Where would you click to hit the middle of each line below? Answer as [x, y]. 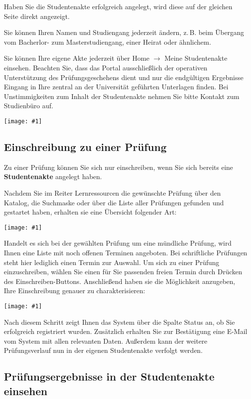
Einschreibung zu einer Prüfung [85, 146]
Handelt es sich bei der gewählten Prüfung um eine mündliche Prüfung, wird [118, 243]
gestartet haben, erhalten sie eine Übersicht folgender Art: [90, 212]
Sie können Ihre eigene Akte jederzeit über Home [77, 58]
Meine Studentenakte [196, 58]
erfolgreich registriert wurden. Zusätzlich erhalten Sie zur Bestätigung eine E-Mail [126, 331]
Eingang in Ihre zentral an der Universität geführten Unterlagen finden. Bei [116, 87]
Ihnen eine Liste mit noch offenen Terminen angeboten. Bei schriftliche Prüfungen [126, 253]
